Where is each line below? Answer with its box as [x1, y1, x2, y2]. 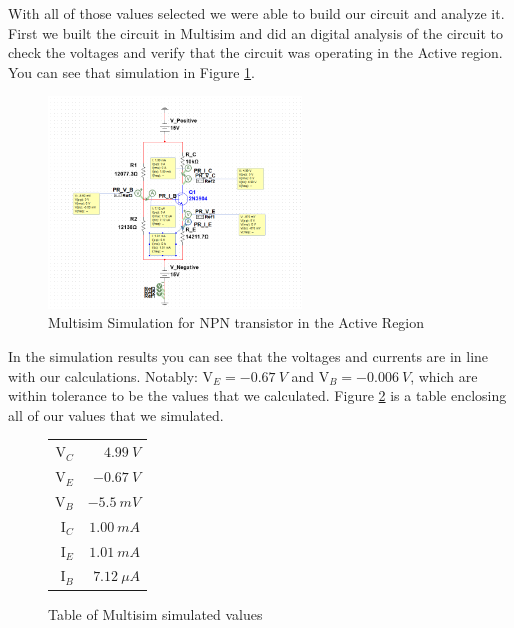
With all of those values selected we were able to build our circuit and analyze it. [8, 3, 505, 23]
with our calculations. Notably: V [8, 365, 214, 386]
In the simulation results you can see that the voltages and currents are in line [8, 346, 489, 367]
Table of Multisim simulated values [48, 603, 263, 624]
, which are [410, 365, 478, 386]
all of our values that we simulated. [8, 404, 224, 425]
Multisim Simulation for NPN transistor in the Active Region [48, 312, 425, 333]
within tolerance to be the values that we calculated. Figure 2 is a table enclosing [8, 385, 507, 406]
